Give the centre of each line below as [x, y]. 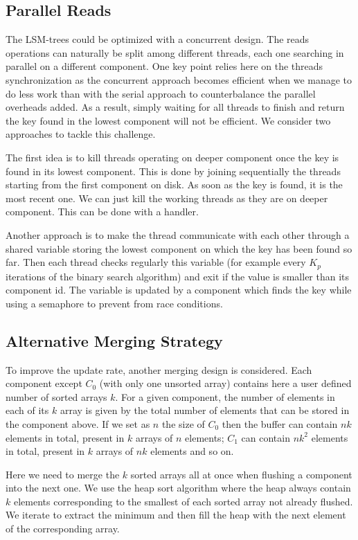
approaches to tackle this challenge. [81, 134]
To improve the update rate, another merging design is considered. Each [159, 369]
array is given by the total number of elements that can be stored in [205, 410]
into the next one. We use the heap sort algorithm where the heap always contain [178, 488]
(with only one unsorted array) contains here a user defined [225, 383]
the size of [183, 423]
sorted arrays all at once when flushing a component [241, 474]
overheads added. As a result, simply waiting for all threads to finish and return [175, 107]
